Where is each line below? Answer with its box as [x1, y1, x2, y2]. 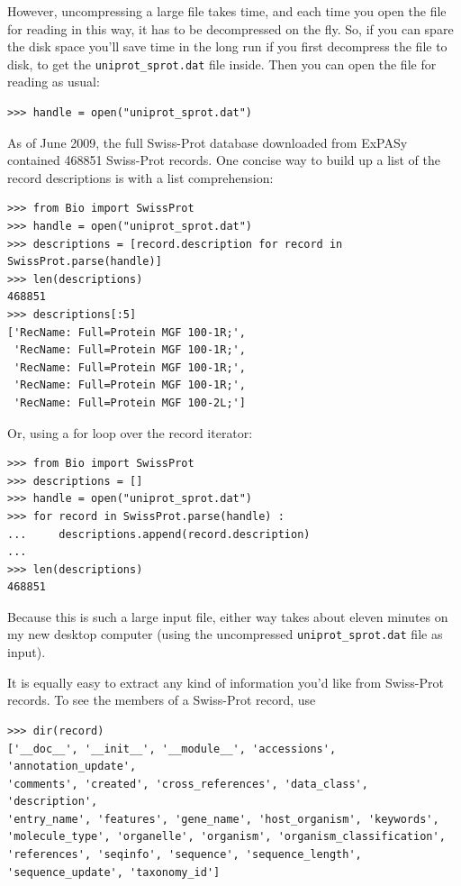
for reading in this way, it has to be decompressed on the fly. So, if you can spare [7, 19, 454, 38]
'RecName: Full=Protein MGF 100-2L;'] [14, 396, 246, 409]
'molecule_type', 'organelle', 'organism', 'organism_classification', [7, 830, 446, 844]
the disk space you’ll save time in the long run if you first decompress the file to [7, 37, 447, 56]
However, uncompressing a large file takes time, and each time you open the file [7, 2, 447, 20]
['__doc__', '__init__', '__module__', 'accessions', [7, 742, 337, 755]
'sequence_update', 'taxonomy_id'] [7, 865, 221, 879]
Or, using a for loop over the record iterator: [7, 423, 253, 442]
